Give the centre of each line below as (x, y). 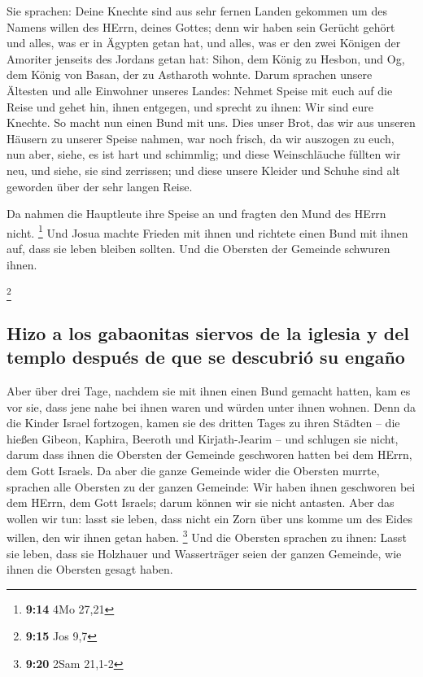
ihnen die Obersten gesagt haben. (90, 569)
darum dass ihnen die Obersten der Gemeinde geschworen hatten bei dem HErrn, (209, 454)
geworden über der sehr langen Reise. (100, 186)
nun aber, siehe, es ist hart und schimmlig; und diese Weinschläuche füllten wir (204, 154)
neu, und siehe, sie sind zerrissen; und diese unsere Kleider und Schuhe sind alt (203, 170)
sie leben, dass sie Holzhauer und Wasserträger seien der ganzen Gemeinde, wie (204, 553)
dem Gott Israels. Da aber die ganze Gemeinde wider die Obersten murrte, (193, 471)
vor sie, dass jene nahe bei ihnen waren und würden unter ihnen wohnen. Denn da (211, 406)
